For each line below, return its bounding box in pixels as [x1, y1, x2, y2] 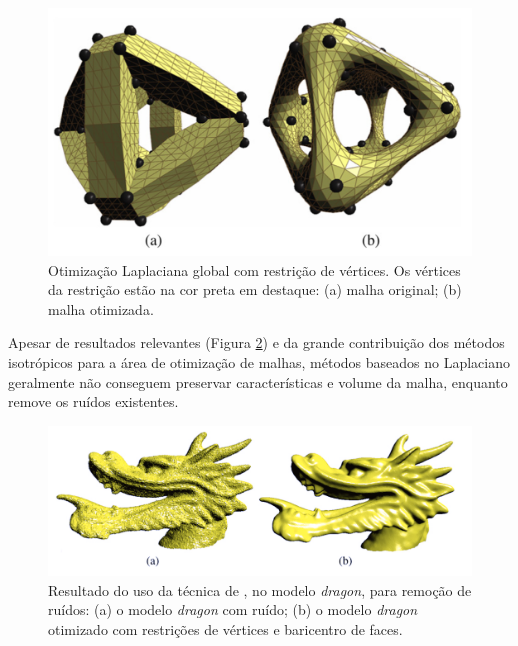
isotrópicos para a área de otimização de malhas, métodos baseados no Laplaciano [8, 351, 511, 372]
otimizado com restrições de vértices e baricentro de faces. [48, 618, 403, 639]
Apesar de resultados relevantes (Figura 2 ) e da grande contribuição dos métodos [8, 332, 505, 353]
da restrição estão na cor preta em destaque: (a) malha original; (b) [48, 279, 462, 300]
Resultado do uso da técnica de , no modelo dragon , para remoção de [48, 579, 472, 600]
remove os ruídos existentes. [8, 391, 179, 412]
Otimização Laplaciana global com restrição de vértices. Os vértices [48, 259, 461, 280]
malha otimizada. [48, 298, 154, 319]
